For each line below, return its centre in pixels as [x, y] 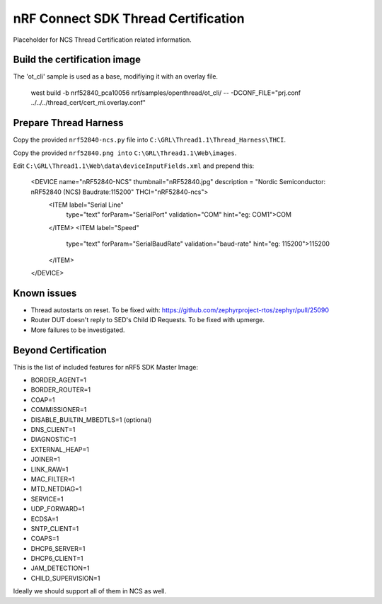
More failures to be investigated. [78, 330]
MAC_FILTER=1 [53, 479]
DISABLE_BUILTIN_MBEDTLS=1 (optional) [91, 420]
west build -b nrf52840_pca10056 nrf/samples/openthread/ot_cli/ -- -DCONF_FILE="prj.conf [166, 93]
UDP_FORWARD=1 [58, 509]
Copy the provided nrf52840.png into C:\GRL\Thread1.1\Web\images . [125, 153]
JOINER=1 [45, 460]
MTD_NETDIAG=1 [56, 489]
